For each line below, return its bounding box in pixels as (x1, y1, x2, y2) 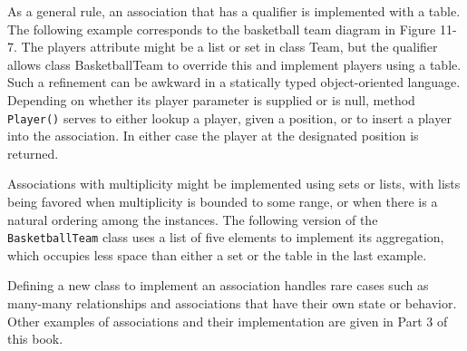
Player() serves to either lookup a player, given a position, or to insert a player (7, 108, 452, 127)
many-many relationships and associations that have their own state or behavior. (7, 294, 457, 313)
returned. (7, 143, 59, 162)
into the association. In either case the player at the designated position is (7, 126, 419, 145)
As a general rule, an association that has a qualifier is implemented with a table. (7, 2, 461, 20)
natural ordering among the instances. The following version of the (7, 210, 378, 229)
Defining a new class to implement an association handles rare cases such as (7, 276, 429, 295)
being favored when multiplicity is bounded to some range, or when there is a (7, 192, 438, 210)
